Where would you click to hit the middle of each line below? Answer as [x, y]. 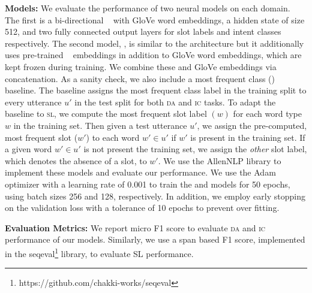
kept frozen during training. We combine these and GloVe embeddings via [141, 66]
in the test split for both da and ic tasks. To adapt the [175, 102]
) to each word [113, 137]
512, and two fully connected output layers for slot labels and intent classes [143, 31]
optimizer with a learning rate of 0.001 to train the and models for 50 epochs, [148, 184]
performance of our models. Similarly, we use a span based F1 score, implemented [155, 239]
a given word [28, 149]
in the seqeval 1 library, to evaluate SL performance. [99, 252]
